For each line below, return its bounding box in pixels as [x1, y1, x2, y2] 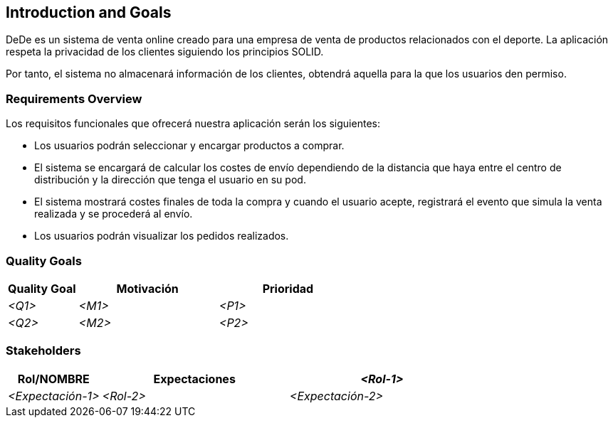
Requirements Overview [6, 91, 142, 106]
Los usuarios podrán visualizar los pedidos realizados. [34, 230, 289, 242]
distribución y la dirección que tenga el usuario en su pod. [34, 173, 306, 186]
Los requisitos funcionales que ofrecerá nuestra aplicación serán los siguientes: [6, 117, 380, 130]
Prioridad [262, 281, 314, 296]
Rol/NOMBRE [17, 371, 90, 386]
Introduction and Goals [6, 4, 172, 21]
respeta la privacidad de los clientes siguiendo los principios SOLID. [6, 45, 324, 58]
